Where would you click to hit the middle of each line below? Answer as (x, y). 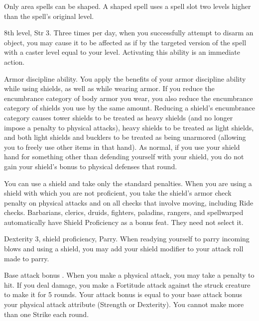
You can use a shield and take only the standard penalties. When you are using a (128, 183)
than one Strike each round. (47, 314)
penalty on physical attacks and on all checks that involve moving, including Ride (129, 202)
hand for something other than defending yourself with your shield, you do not (124, 157)
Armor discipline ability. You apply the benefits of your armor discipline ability (125, 78)
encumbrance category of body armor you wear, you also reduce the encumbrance (129, 98)
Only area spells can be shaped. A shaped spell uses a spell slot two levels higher (128, 6)
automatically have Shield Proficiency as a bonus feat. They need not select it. (124, 222)
